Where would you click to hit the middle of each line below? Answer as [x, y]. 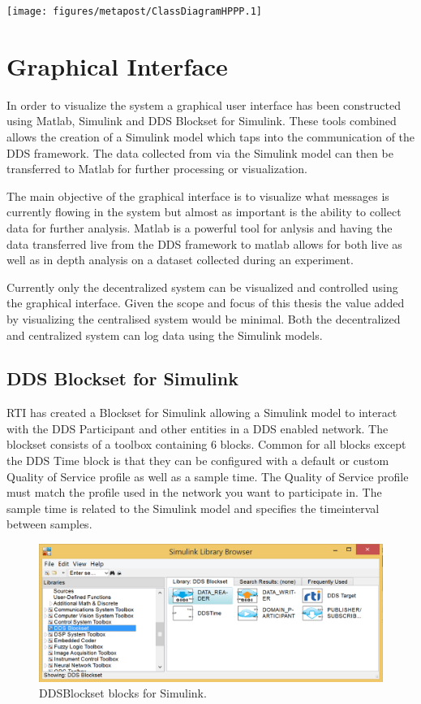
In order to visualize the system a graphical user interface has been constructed [204, 104]
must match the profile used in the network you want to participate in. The [194, 492]
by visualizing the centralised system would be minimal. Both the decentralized [204, 318]
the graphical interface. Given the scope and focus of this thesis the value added [206, 303]
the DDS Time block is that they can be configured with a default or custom [198, 461]
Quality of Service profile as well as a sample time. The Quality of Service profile [208, 476]
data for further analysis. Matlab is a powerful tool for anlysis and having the [200, 227]
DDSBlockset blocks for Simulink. [123, 693]
